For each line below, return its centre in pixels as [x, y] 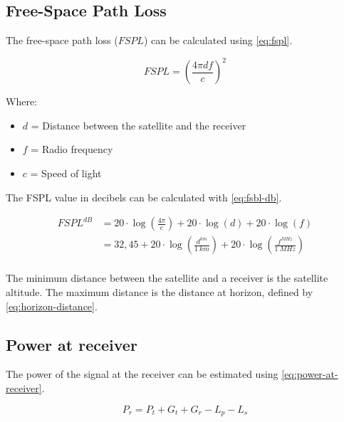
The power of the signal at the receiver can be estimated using [142, 374]
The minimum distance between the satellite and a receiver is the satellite [167, 278]
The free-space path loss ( [62, 40]
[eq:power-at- [310, 374]
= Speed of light [66, 173]
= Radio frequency [72, 149]
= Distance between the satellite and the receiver [139, 125]
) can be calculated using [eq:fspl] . [218, 40]
